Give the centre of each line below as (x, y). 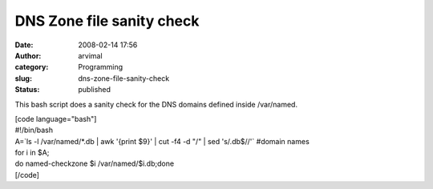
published (95, 90)
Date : (24, 45)
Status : (27, 90)
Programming (101, 67)
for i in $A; (32, 153)
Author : (28, 55)
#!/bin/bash (34, 130)
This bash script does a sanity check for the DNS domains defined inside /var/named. (156, 104)
